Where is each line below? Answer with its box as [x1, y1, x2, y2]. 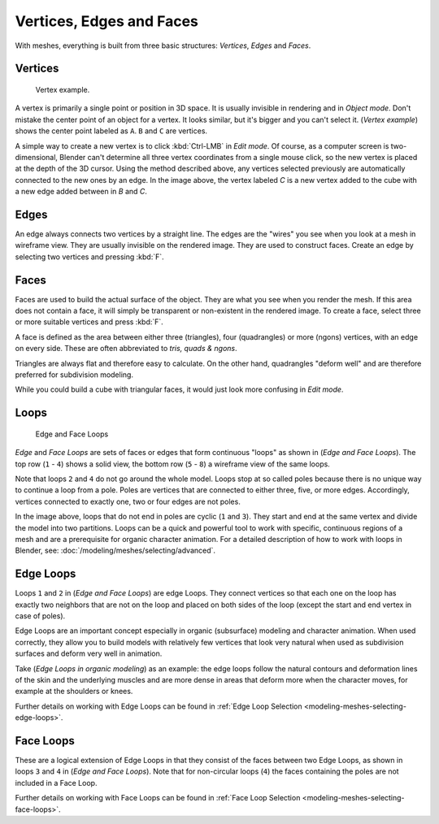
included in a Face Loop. [15, 778, 98, 787]
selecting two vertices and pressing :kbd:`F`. [15, 252, 164, 262]
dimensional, [15, 152, 59, 162]
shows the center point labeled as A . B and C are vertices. [15, 126, 207, 136]
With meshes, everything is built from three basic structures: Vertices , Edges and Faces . [15, 41, 311, 50]
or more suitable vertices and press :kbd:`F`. [15, 317, 164, 327]
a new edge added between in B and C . [15, 187, 148, 197]
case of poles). [15, 611, 66, 621]
